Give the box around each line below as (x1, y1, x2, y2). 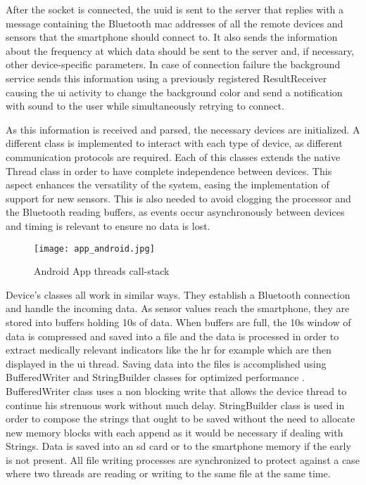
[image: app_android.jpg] (34, 243, 155, 254)
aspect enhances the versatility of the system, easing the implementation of (6, 177, 329, 192)
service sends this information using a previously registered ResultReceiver (6, 70, 327, 85)
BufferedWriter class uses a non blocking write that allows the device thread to (6, 383, 347, 398)
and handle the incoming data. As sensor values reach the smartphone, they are (6, 301, 350, 316)
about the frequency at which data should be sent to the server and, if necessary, (6, 43, 355, 58)
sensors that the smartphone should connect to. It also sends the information (6, 30, 338, 44)
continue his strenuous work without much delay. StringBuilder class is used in (6, 397, 345, 412)
